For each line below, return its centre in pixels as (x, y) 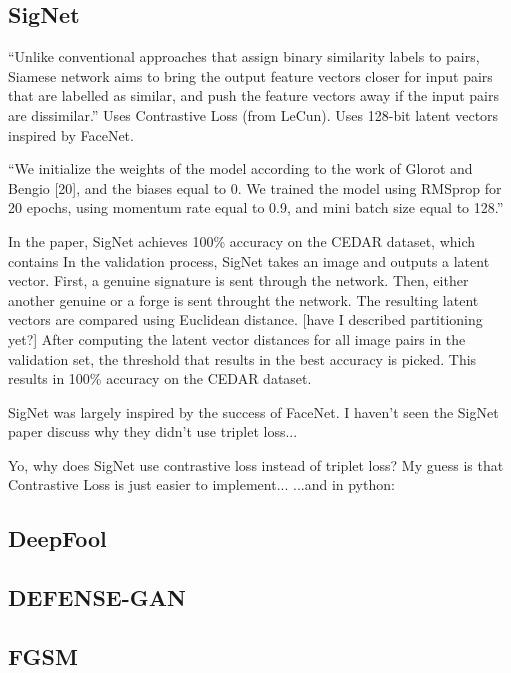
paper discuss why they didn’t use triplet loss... (153, 431)
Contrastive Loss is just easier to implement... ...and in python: (201, 484)
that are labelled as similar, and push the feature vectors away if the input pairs (253, 95)
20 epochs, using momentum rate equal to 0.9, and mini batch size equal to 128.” (256, 207)
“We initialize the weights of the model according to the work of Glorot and (240, 168)
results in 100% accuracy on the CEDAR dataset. (160, 378)
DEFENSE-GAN (97, 597)
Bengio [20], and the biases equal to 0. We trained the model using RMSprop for (255, 187)
